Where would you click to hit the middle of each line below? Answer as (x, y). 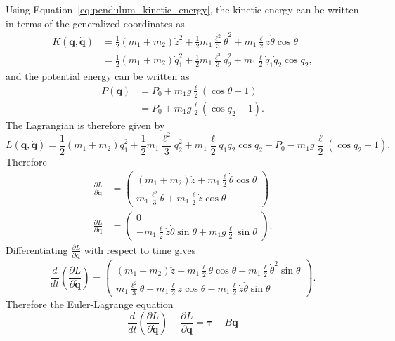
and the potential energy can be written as (98, 75)
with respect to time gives (140, 249)
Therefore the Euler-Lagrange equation (90, 303)
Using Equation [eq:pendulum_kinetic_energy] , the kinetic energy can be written (182, 9)
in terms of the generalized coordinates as (95, 23)
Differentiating (37, 249)
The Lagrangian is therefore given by (85, 125)
